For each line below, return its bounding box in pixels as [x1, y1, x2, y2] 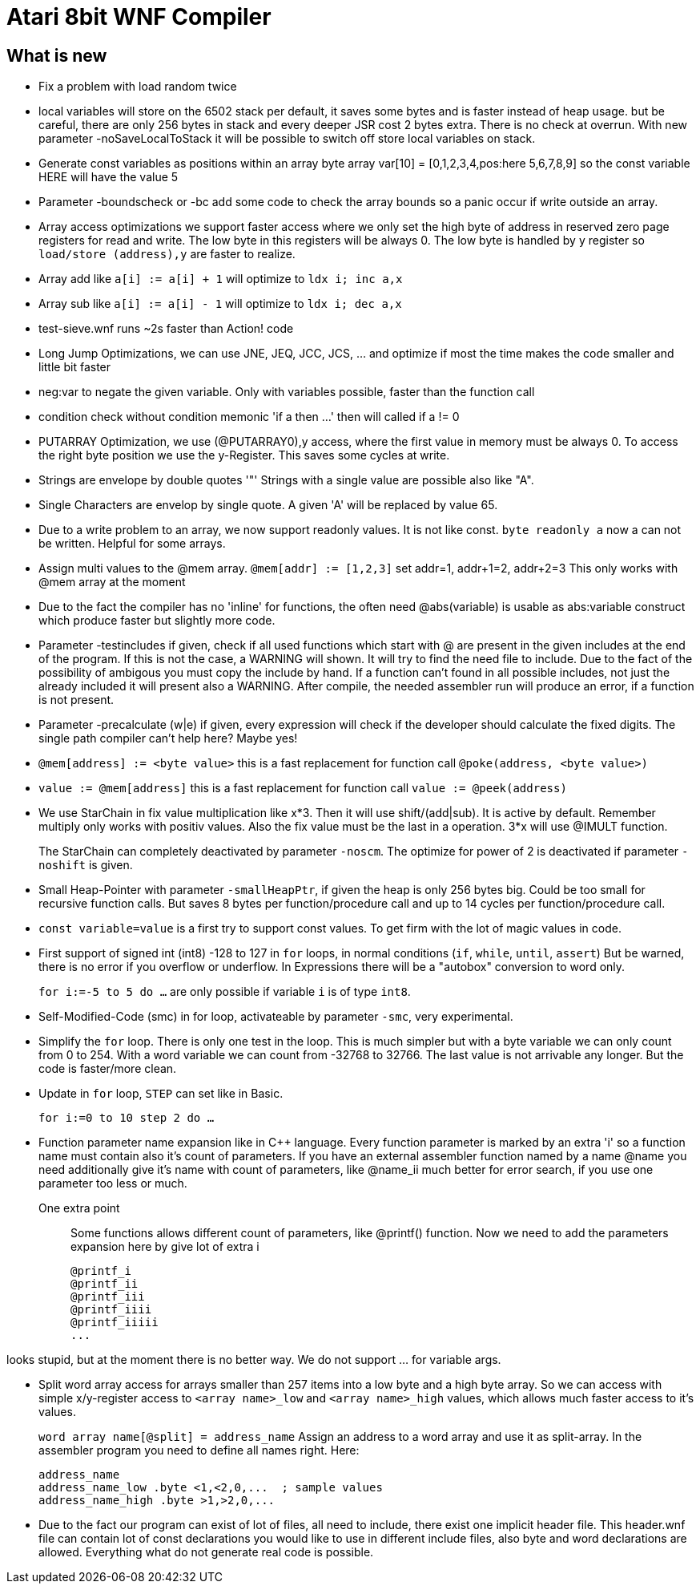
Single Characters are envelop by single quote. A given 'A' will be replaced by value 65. [38, 498, 498, 512]
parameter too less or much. [38, 1176, 187, 1191]
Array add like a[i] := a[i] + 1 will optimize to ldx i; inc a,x [38, 272, 403, 286]
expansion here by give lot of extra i [70, 1240, 259, 1254]
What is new [6, 45, 107, 66]
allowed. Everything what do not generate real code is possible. [38, 1545, 374, 1560]
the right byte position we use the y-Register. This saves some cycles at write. [38, 448, 450, 463]
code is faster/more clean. [38, 1062, 177, 1076]
